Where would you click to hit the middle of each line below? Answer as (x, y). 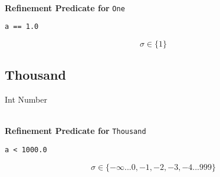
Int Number (26, 99)
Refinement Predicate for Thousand (75, 131)
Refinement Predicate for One (65, 7)
